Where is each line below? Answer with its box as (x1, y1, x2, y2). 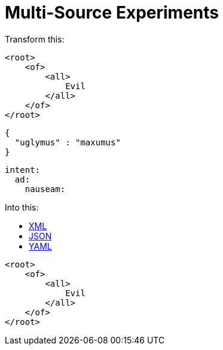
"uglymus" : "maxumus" (14, 137, 121, 147)
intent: (5, 165, 41, 175)
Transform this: (5, 34, 65, 44)
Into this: (5, 202, 39, 212)
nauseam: (25, 184, 66, 194)
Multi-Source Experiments (5, 2, 219, 23)
